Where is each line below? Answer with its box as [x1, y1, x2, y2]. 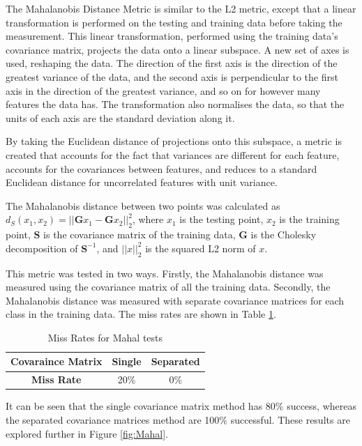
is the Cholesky [250, 227, 317, 242]
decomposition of [6, 240, 78, 255]
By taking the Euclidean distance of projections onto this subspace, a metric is [6, 134, 342, 148]
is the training [279, 212, 340, 226]
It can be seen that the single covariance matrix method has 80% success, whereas [6, 399, 357, 413]
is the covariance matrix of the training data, [43, 227, 236, 242]
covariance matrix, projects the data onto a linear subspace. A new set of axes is [6, 42, 349, 56]
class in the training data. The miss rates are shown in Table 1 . [6, 307, 276, 321]
